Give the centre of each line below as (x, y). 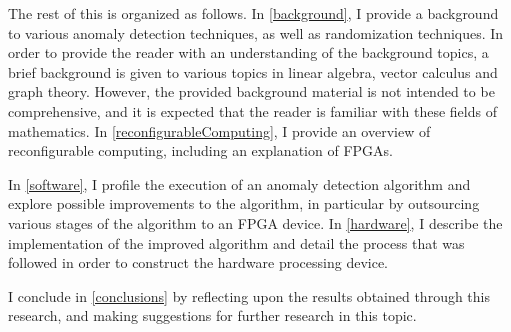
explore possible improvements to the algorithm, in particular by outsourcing (244, 203)
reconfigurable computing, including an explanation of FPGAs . (200, 150)
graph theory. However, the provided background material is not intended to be (251, 91)
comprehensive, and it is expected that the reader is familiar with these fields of (252, 110)
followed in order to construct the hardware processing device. (198, 262)
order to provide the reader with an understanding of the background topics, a (248, 52)
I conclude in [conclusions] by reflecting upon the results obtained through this (249, 295)
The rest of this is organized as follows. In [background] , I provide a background (253, 13)
